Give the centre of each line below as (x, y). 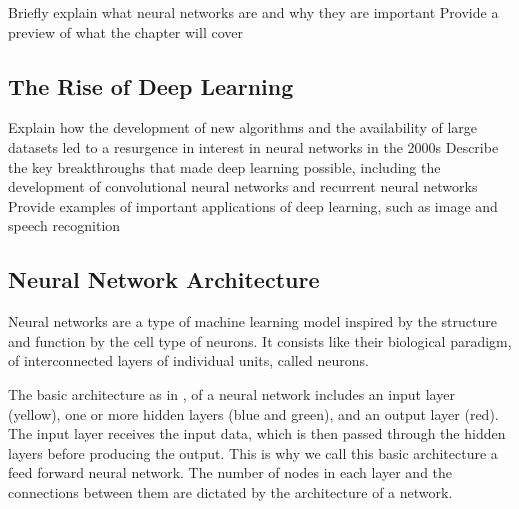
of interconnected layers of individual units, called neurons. (188, 360)
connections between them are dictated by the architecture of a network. (230, 491)
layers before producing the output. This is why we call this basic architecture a (253, 452)
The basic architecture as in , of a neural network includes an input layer (231, 393)
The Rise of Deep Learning (151, 85)
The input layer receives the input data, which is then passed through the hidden (257, 433)
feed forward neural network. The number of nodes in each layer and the (230, 472)
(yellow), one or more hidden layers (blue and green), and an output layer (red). (253, 413)
